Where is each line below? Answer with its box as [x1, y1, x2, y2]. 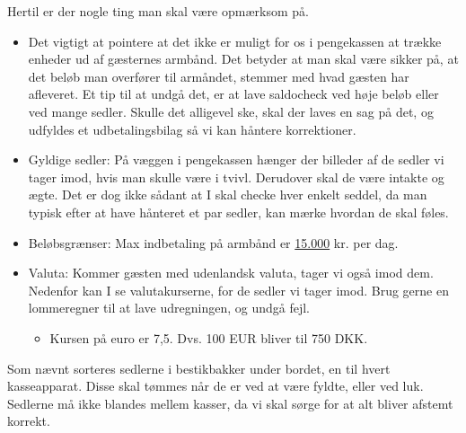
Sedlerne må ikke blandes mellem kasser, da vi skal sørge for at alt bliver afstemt [7, 393, 453, 412]
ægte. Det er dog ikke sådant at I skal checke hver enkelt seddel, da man [28, 185, 427, 204]
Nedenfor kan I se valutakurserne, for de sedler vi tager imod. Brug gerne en [28, 280, 449, 299]
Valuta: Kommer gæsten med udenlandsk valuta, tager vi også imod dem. [28, 263, 434, 282]
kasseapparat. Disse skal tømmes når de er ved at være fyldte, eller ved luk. [7, 376, 424, 395]
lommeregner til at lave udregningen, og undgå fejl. [28, 298, 310, 317]
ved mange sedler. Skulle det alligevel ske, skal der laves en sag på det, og [28, 102, 434, 120]
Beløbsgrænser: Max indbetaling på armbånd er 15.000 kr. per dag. [28, 233, 399, 252]
